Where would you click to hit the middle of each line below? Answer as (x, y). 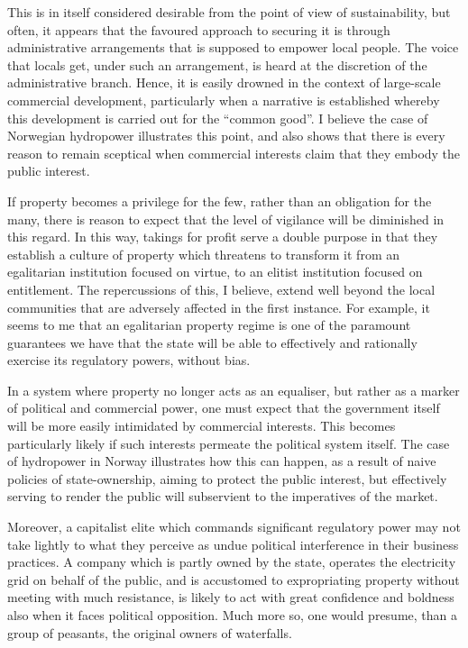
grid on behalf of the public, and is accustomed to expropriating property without (234, 579)
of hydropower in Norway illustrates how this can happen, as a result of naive (222, 461)
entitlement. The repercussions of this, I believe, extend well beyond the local (221, 289)
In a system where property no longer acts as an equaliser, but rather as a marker (234, 390)
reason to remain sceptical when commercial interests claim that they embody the (234, 153)
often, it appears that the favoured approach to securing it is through (199, 29)
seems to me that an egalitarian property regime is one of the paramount (209, 325)
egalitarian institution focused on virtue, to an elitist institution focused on (215, 272)
